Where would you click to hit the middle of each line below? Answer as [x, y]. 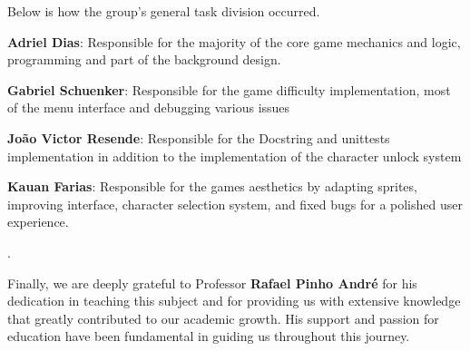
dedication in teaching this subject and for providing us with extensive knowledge [234, 301]
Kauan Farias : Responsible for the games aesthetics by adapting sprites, [212, 186]
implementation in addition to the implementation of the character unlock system [235, 156]
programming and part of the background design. [144, 59]
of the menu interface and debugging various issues [149, 107]
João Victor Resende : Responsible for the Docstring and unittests [199, 137]
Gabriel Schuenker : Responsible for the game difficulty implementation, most [229, 89]
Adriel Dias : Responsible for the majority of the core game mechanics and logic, [234, 41]
